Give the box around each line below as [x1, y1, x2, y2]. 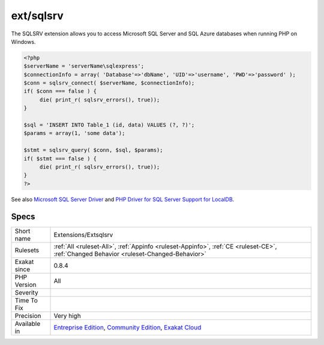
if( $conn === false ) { [23, 88, 97, 95]
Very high [53, 311, 81, 320]
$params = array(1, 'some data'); [23, 130, 125, 137]
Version [14, 280, 37, 289]
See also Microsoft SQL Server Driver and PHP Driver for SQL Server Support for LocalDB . [11, 196, 235, 203]
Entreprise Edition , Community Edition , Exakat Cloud [53, 323, 202, 331]
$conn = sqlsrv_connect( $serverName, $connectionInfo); [23, 80, 195, 86]
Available [14, 319, 41, 328]
